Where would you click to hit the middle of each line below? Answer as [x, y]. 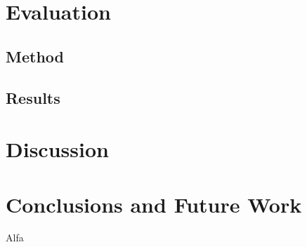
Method [35, 56]
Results [33, 97]
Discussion [57, 149]
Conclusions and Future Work [154, 204]
